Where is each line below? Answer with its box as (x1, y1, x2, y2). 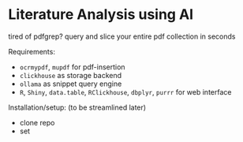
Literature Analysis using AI (8, 6, 194, 24)
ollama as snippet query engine (19, 79, 122, 88)
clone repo (19, 118, 55, 127)
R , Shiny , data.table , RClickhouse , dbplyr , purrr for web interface (19, 87, 232, 96)
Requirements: (8, 47, 55, 56)
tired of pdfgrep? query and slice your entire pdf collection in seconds (8, 32, 236, 41)
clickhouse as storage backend (19, 70, 122, 80)
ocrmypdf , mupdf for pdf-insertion (19, 62, 125, 72)
